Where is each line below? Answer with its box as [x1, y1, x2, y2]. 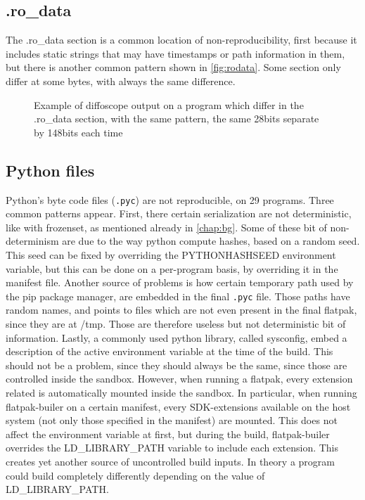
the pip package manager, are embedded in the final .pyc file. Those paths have [6, 288, 350, 303]
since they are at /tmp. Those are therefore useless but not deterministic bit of [6, 316, 346, 331]
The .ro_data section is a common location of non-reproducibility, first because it [6, 32, 357, 47]
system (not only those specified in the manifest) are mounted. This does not [6, 413, 338, 428]
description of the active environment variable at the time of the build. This [6, 344, 333, 359]
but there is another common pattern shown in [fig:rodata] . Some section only [6, 60, 341, 75]
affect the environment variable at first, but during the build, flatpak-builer [6, 426, 330, 441]
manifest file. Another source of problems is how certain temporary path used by [6, 275, 354, 290]
